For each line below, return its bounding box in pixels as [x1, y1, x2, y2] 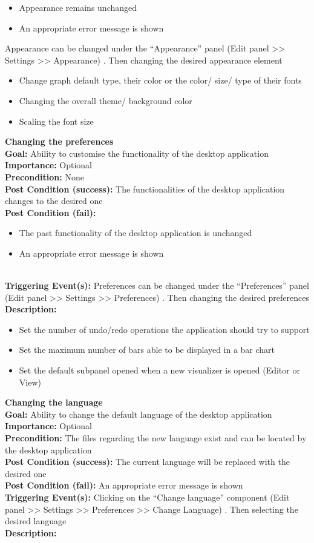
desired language [5, 515, 67, 527]
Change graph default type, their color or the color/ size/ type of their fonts [19, 74, 302, 87]
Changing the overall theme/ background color [19, 94, 192, 107]
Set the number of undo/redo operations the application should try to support [19, 323, 310, 335]
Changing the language [5, 396, 103, 409]
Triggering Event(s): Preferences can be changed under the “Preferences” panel [5, 279, 309, 292]
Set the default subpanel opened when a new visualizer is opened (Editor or [19, 364, 300, 377]
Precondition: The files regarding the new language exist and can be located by [5, 432, 307, 444]
